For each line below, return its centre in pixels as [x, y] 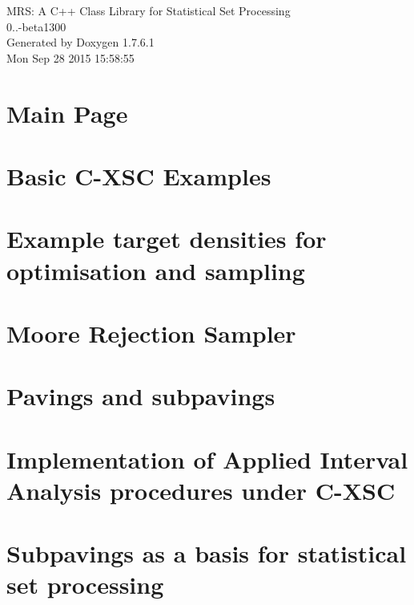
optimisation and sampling [156, 270]
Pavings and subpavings [141, 396]
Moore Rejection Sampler [151, 333]
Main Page [67, 113]
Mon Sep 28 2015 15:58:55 [70, 57]
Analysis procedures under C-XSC [201, 490]
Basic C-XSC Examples [139, 175]
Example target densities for [167, 239]
